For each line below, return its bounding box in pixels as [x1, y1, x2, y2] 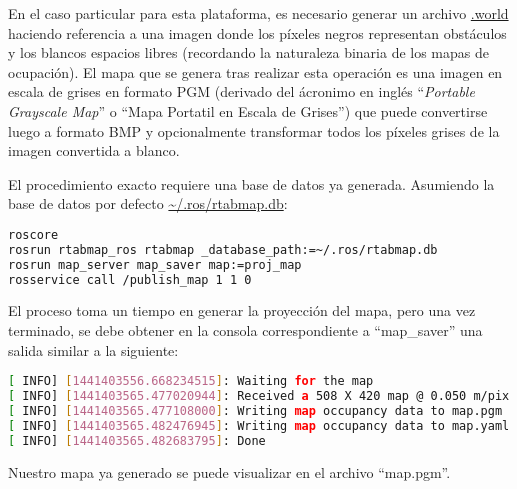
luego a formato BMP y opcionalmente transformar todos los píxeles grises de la [8, 120, 500, 141]
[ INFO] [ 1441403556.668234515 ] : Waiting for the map [8, 374, 374, 389]
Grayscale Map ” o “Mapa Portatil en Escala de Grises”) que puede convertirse [8, 100, 488, 121]
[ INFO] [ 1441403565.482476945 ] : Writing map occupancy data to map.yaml [8, 418, 510, 433]
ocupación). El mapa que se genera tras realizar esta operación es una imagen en [8, 61, 503, 82]
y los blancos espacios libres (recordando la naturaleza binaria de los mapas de [8, 42, 489, 63]
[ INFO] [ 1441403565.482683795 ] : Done [8, 433, 266, 448]
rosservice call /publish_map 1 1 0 [8, 272, 252, 287]
